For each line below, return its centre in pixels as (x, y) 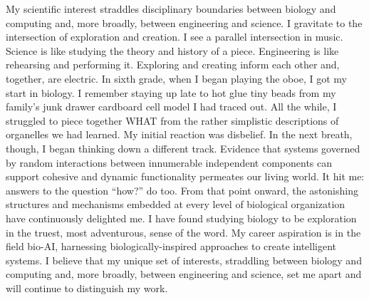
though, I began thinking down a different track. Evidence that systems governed (183, 148)
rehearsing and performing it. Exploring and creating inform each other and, (173, 64)
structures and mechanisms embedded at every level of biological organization (176, 204)
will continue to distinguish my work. (87, 288)
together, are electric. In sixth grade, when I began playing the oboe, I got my (176, 78)
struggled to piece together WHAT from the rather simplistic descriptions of (172, 120)
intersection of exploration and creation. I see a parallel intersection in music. (175, 37)
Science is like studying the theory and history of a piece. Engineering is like (172, 50)
